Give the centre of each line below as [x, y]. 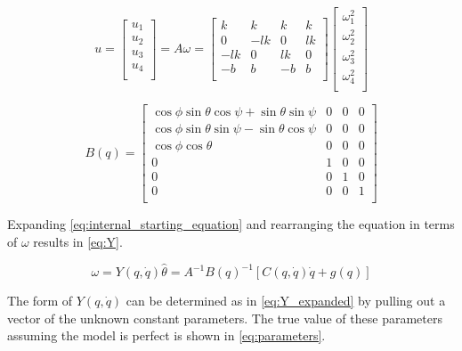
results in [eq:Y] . [78, 241]
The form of [40, 300]
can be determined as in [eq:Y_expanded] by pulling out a [286, 300]
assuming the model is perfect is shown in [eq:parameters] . [166, 335]
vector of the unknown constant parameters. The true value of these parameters [225, 318]
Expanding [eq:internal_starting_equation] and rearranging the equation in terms [231, 224]
